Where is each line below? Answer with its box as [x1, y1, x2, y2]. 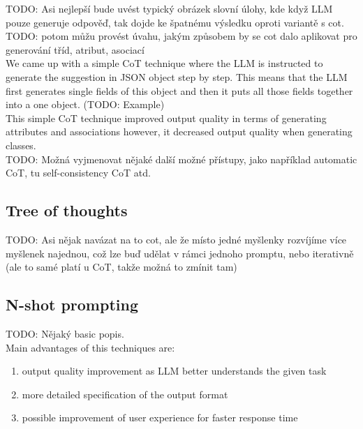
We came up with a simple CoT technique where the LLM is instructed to [6, 56, 323, 70]
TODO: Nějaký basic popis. [6, 326, 124, 340]
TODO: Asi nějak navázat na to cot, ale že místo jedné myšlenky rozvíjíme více [6, 232, 347, 246]
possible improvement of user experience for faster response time [22, 410, 298, 425]
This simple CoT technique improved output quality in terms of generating [6, 110, 327, 125]
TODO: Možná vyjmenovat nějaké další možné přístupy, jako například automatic [6, 151, 357, 166]
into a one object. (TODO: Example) [6, 97, 165, 112]
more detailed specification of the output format [22, 386, 228, 401]
